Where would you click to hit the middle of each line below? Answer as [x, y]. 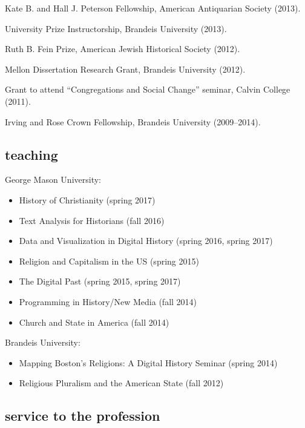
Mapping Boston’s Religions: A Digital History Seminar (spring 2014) [148, 362]
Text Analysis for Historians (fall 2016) [92, 220]
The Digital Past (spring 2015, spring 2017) [100, 281]
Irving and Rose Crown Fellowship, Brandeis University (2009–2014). [133, 121]
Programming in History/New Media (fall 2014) [108, 301]
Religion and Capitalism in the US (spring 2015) [109, 261]
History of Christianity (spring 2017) [87, 199]
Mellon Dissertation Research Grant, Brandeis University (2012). [125, 69]
